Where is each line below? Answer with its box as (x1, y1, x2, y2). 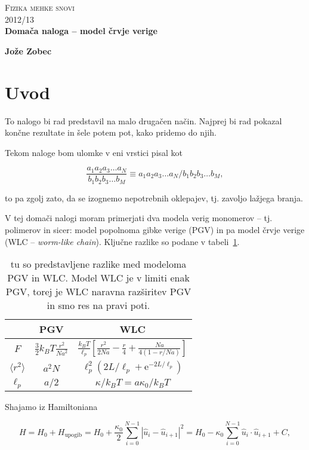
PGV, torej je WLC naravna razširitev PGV (5, 284, 191, 299)
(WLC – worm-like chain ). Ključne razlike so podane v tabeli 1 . (5, 235, 240, 247)
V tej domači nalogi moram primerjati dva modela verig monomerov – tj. (5, 212, 273, 224)
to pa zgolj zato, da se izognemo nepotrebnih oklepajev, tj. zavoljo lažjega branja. (5, 191, 303, 204)
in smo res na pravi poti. (47, 298, 150, 313)
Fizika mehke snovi (5, 1, 75, 13)
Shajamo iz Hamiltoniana (5, 400, 98, 413)
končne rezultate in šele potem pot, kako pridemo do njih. (5, 126, 217, 139)
